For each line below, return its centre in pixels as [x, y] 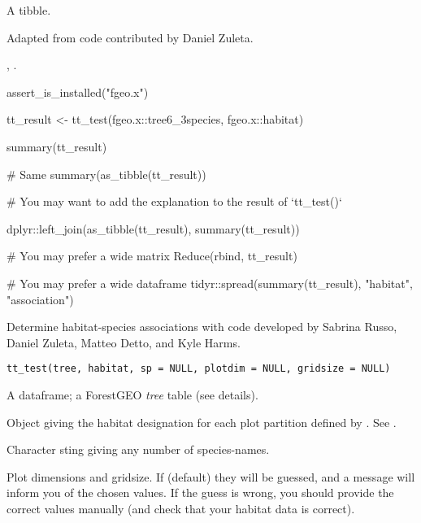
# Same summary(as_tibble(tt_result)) [106, 174]
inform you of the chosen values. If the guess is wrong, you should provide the [200, 492]
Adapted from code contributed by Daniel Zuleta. [130, 37]
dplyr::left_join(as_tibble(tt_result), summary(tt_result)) [153, 228]
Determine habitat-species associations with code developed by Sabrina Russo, [202, 327]
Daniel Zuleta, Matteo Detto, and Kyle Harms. [124, 342]
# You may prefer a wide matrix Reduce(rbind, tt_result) [152, 256]
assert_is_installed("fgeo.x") [78, 92]
